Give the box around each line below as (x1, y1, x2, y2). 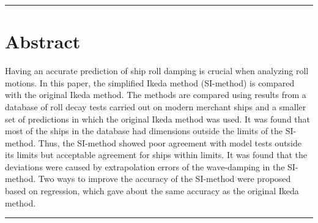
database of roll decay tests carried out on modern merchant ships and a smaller (5, 100, 306, 113)
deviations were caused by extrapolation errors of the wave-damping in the (5, 160, 285, 173)
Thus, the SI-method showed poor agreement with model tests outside (38, 136, 301, 149)
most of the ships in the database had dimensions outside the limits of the (5, 124, 283, 137)
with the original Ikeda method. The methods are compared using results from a (5, 88, 306, 101)
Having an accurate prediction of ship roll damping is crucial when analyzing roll (5, 64, 309, 77)
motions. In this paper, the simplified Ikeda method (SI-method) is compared (5, 76, 295, 89)
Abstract (5, 29, 81, 54)
